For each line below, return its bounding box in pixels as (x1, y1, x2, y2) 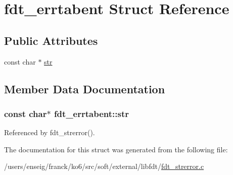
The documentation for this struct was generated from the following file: (4, 144, 228, 154)
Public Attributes (4, 32, 98, 48)
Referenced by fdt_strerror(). (4, 127, 95, 138)
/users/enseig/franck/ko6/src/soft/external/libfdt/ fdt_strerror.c (4, 161, 204, 171)
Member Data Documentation (4, 81, 165, 96)
